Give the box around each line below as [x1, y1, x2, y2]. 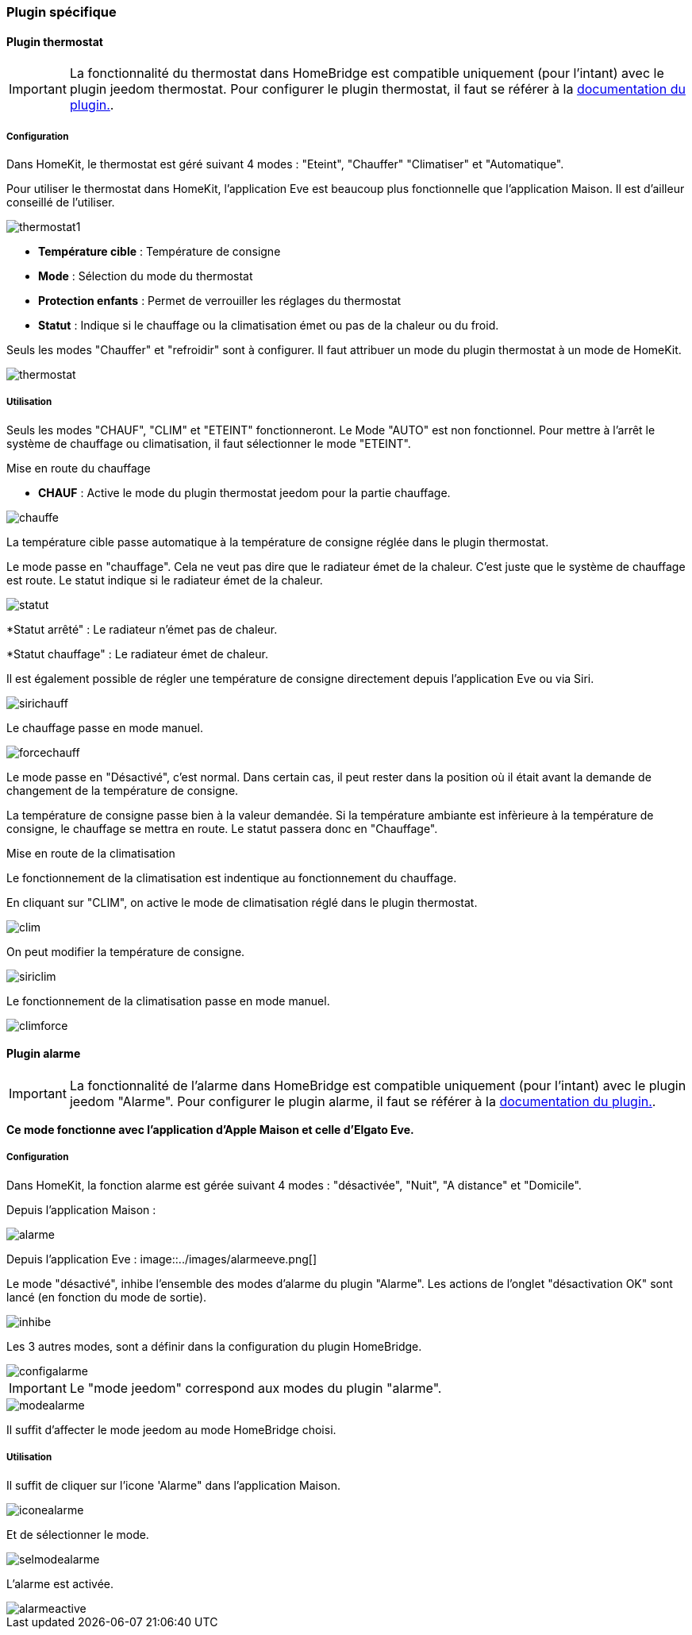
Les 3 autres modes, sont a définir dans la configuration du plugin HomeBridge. [6, 1339, 422, 1353]
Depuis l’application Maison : [6, 1202, 156, 1217]
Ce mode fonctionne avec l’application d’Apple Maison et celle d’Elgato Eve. [6, 1123, 414, 1136]
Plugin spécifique [6, 4, 117, 20]
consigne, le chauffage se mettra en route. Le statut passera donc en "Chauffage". [6, 821, 438, 835]
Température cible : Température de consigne [38, 245, 281, 258]
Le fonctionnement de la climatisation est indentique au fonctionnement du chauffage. [6, 870, 457, 885]
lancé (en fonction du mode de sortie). [6, 1290, 207, 1304]
